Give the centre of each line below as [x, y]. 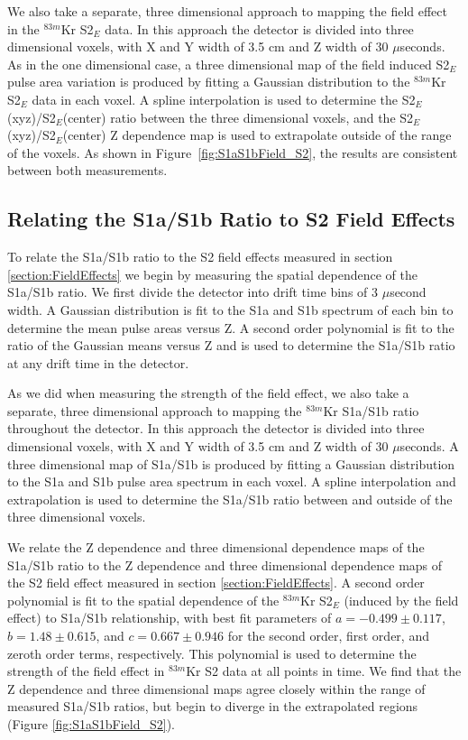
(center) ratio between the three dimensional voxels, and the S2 [238, 117]
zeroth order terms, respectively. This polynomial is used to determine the [212, 653]
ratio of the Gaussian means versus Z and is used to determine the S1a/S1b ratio [231, 345]
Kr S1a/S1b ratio [371, 410]
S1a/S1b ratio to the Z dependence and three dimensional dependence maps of [225, 564]
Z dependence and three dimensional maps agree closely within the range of [216, 688]
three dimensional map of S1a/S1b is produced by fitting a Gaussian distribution [231, 463]
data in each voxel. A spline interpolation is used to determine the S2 [224, 99]
